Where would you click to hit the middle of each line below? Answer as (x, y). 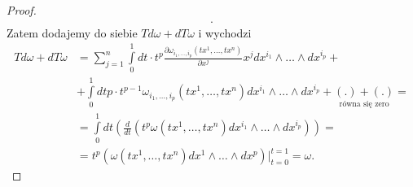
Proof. (22, 10)
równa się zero (364, 104)
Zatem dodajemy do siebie (72, 32)
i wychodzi (225, 32)
